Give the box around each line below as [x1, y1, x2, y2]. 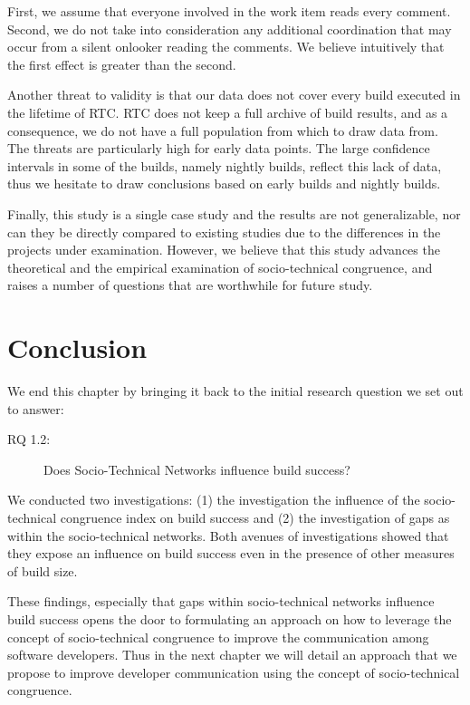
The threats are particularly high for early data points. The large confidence [7, 139, 430, 158]
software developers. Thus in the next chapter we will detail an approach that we [7, 645, 457, 664]
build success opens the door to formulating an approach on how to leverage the [7, 609, 452, 628]
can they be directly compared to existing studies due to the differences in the [7, 222, 441, 241]
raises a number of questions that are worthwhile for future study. [7, 275, 373, 295]
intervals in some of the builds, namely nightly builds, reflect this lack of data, [7, 156, 442, 175]
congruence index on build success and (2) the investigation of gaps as [60, 508, 450, 526]
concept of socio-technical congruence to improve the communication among [7, 627, 429, 646]
